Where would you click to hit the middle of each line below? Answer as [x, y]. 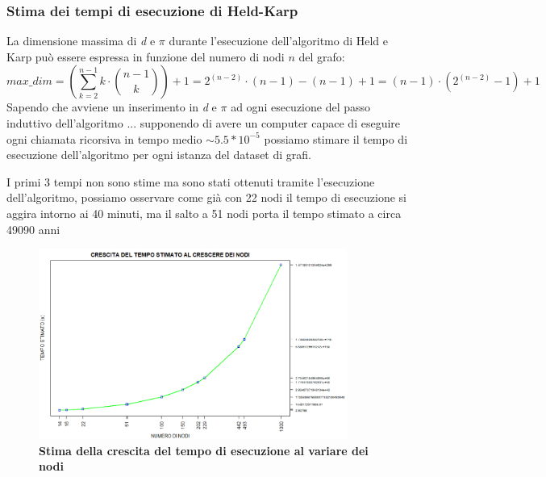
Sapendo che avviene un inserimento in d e [112, 107]
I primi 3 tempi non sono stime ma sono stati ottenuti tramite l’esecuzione [191, 181]
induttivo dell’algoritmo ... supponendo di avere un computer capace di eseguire [204, 123]
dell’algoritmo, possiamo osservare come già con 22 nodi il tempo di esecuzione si [206, 197]
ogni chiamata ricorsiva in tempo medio [104, 138]
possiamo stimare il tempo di [336, 138]
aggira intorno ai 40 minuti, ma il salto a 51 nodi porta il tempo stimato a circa [204, 213]
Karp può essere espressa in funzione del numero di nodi [146, 56]
